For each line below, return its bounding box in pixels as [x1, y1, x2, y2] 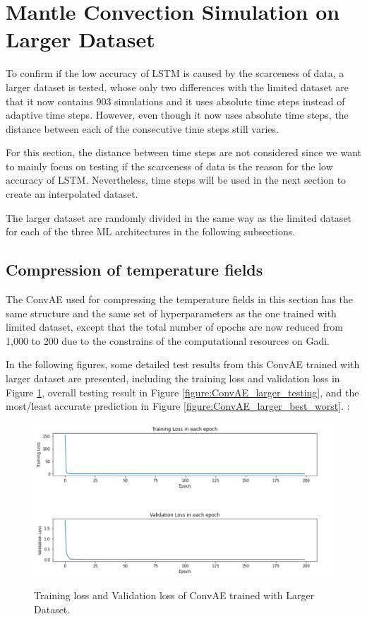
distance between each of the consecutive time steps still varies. [6, 121, 279, 136]
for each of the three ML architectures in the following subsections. [6, 224, 296, 239]
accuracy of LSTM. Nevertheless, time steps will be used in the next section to [6, 172, 347, 187]
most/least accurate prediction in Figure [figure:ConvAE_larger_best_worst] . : [6, 399, 350, 413]
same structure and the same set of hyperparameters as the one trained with [6, 305, 337, 320]
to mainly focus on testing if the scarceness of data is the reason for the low [6, 158, 333, 173]
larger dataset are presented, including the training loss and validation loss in [6, 371, 340, 386]
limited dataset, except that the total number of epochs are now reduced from [6, 319, 343, 334]
